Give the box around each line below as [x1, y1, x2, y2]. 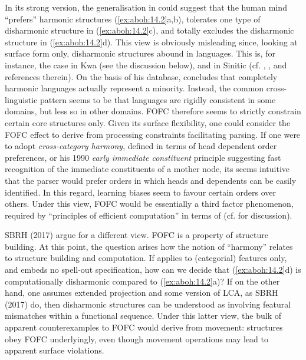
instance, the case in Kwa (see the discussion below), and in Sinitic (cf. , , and [5, 58, 287, 71]
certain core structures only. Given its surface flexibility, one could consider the [5, 116, 291, 128]
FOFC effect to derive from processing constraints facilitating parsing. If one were [5, 128, 301, 140]
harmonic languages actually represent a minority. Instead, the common [5, 82, 264, 94]
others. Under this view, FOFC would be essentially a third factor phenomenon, [5, 197, 294, 210]
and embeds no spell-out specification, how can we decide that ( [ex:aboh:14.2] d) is [5, 263, 301, 276]
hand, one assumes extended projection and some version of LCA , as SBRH [5, 286, 278, 299]
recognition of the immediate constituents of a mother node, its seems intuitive [5, 163, 290, 175]
